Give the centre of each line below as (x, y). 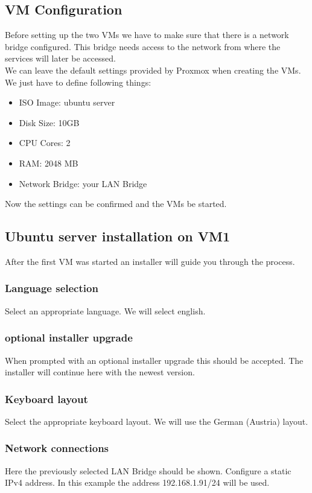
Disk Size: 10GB (49, 122)
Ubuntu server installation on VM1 (118, 236)
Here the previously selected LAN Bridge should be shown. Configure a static (148, 470)
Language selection (52, 288)
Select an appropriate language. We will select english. (105, 310)
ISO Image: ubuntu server (67, 102)
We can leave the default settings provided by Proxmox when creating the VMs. (153, 70)
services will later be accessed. (60, 58)
